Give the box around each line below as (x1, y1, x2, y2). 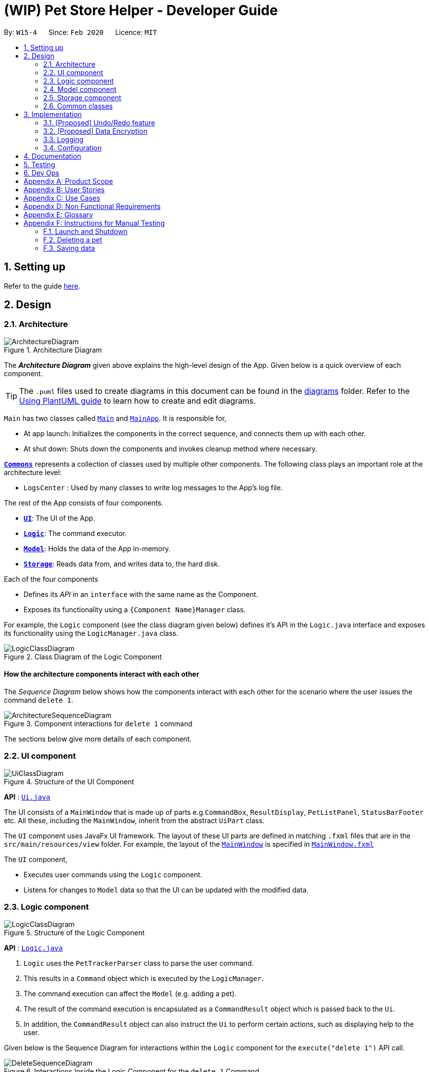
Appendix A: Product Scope (24, 177, 113, 185)
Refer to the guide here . (4, 281, 80, 290)
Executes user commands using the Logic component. (24, 870, 202, 879)
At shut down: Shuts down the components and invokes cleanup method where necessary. (24, 444, 318, 453)
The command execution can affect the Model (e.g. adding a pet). (24, 989, 237, 998)
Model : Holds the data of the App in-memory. (24, 544, 171, 553)
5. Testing (24, 160, 55, 169)
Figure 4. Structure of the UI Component (4, 777, 134, 786)
